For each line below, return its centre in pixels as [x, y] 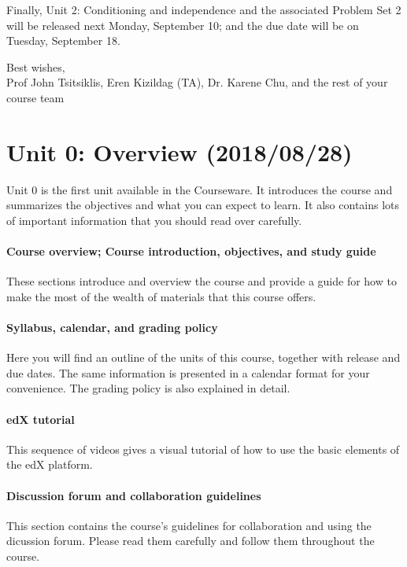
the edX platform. [50, 464]
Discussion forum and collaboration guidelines [134, 495]
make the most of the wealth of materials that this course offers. [161, 296]
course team [35, 97]
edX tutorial [41, 419]
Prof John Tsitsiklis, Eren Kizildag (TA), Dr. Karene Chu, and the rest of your [197, 82]
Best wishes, [36, 66]
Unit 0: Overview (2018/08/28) [179, 151]
